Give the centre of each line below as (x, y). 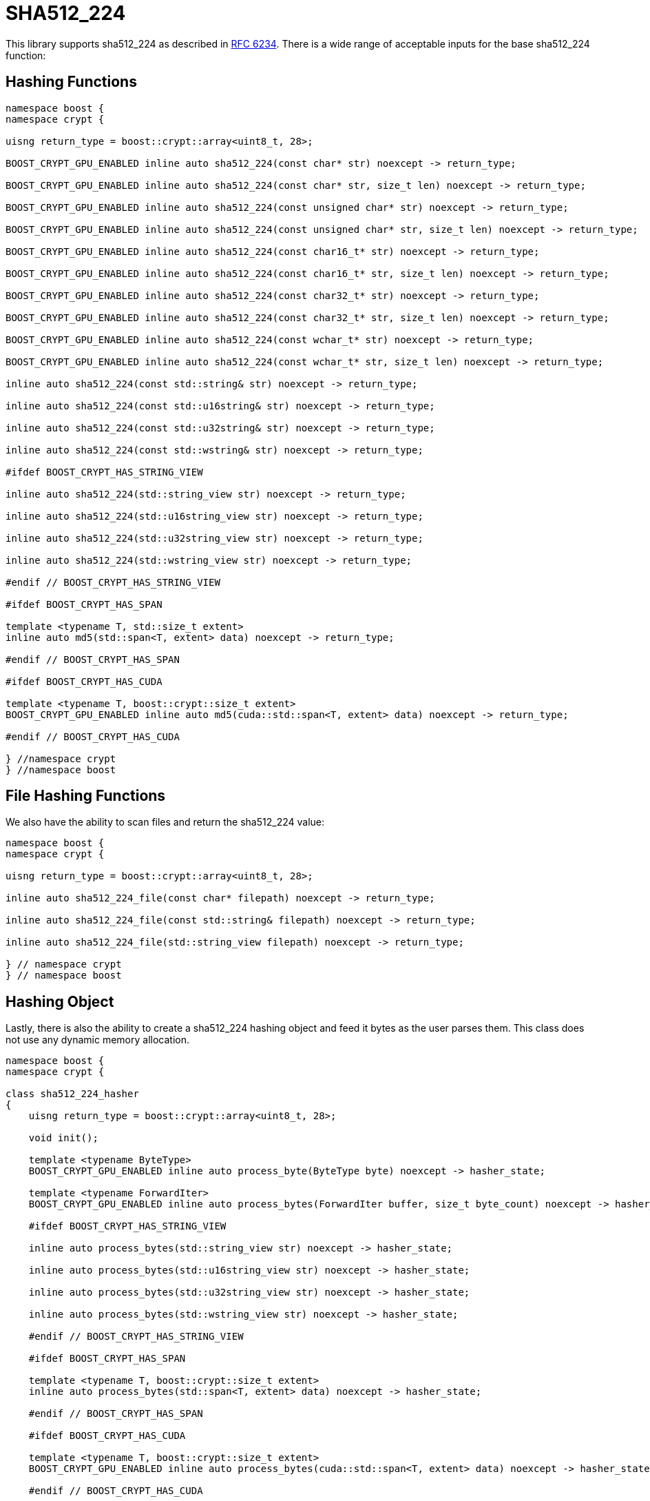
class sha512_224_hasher (72, 1094)
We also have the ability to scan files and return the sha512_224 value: (165, 822)
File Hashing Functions (86, 796)
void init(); (63, 1138)
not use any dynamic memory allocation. (97, 1040)
